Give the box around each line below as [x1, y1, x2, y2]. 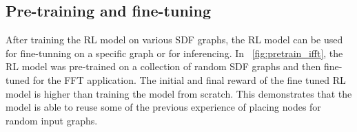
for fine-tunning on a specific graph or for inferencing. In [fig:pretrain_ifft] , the [6, 45, 343, 60]
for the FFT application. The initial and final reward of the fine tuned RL [32, 72, 346, 87]
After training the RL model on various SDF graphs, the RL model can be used [6, 32, 343, 47]
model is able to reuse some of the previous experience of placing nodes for [6, 100, 321, 114]
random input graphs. [6, 113, 98, 127]
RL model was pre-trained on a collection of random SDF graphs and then [6, 59, 321, 74]
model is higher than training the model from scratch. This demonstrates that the [6, 86, 352, 100]
